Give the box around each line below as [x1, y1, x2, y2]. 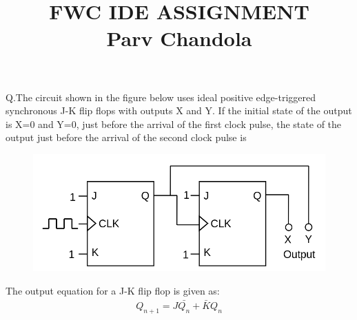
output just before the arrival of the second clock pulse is [6, 130, 247, 145]
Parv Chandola [106, 24, 252, 52]
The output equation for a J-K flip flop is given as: [6, 284, 220, 298]
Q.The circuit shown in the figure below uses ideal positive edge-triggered [6, 89, 316, 104]
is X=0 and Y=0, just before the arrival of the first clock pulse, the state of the [6, 116, 342, 131]
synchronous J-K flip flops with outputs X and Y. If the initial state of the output [6, 103, 352, 118]
